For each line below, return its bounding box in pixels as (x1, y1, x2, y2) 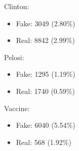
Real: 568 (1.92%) (16, 136, 71, 147)
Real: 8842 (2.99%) (16, 35, 75, 45)
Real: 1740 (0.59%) (16, 85, 75, 96)
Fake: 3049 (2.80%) (16, 18, 75, 28)
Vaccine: (4, 103, 30, 113)
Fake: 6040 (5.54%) (16, 120, 75, 130)
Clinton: (4, 1, 29, 11)
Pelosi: (4, 52, 24, 62)
